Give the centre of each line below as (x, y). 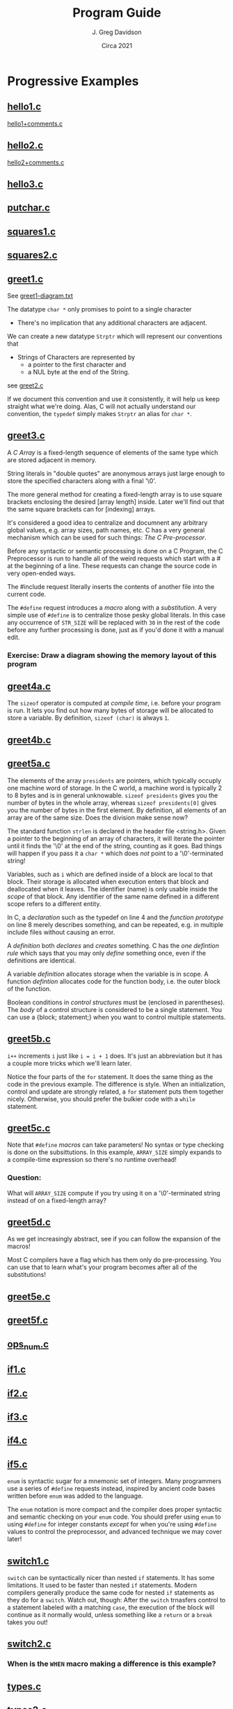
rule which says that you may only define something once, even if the (107, 953)
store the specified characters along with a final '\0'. (82, 481)
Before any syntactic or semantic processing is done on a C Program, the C (115, 551)
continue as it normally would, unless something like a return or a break (110, 1614)
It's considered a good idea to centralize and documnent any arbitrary (107, 522)
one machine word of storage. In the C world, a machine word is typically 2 (115, 788)
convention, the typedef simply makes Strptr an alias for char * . (100, 413)
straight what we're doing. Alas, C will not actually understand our (102, 406)
